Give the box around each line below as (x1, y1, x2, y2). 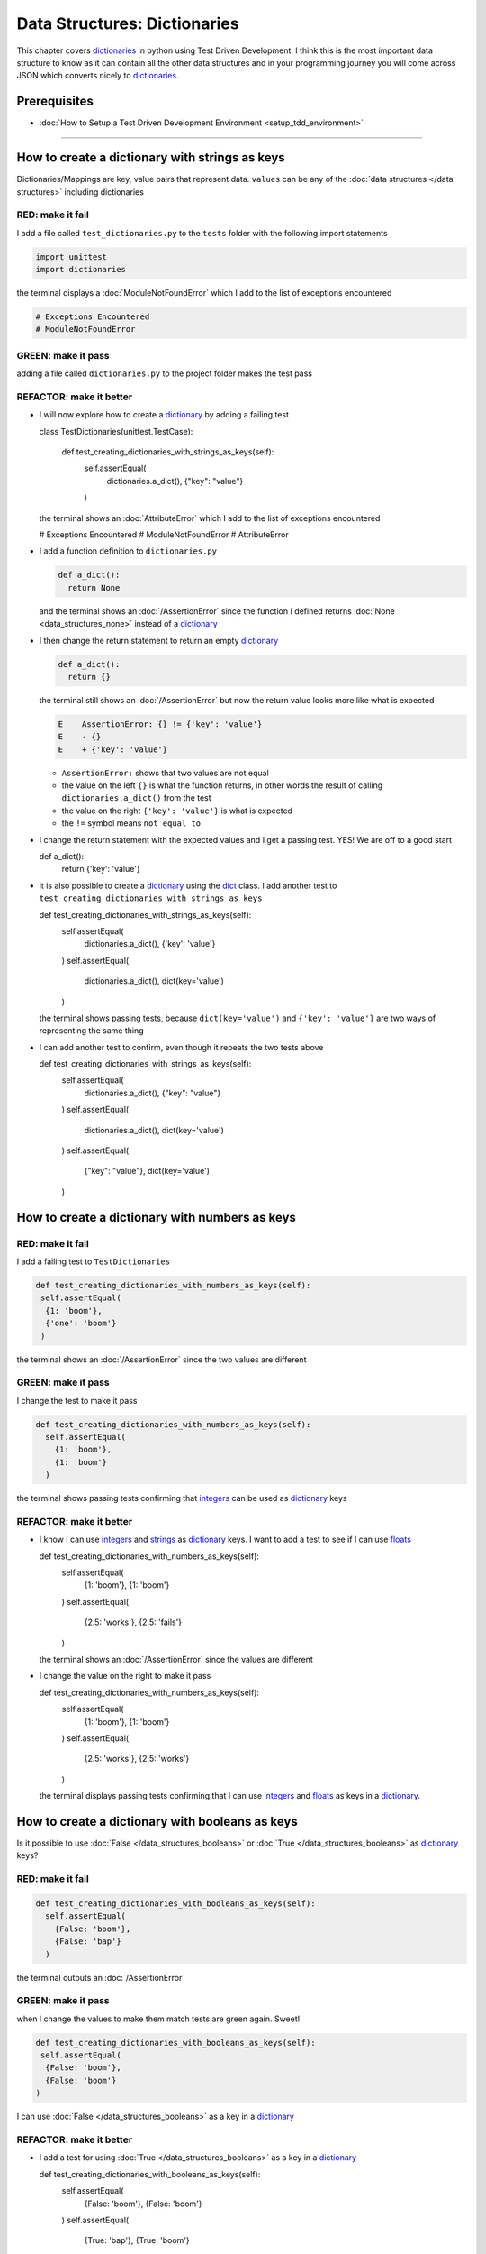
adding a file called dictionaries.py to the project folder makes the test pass (16, 368, 312, 379)
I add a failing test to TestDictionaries (16, 1256, 171, 1267)
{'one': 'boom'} (45, 1318, 117, 1329)
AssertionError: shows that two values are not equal (61, 767, 269, 778)
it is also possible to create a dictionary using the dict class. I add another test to (39, 880, 337, 891)
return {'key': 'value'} (61, 864, 140, 875)
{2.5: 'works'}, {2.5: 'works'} (84, 1754, 190, 1764)
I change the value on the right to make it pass (39, 1671, 211, 1681)
